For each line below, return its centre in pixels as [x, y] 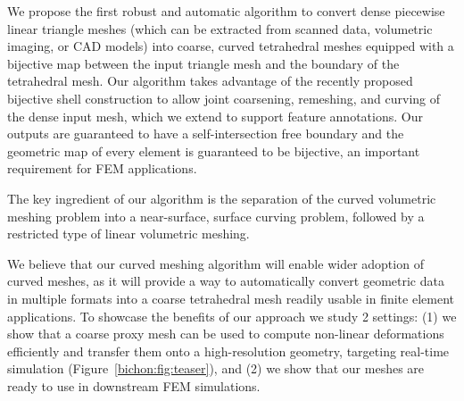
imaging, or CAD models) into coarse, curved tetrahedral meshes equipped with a [231, 46]
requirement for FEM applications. [102, 168]
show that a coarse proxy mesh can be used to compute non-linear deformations [226, 334]
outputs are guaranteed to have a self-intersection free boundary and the [206, 134]
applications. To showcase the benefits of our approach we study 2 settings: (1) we [232, 316]
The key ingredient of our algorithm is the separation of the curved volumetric [222, 198]
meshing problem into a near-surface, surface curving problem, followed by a [216, 216]
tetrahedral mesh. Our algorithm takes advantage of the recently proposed [210, 81]
